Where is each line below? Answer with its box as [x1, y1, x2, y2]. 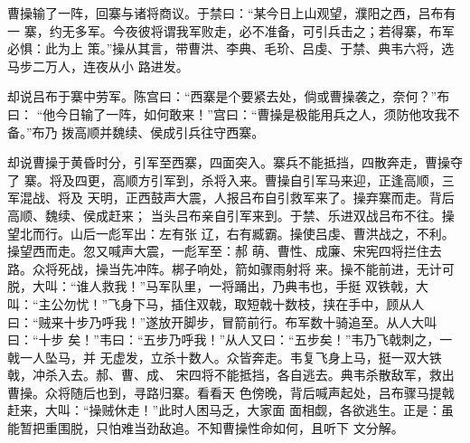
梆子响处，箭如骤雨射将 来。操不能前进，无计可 [171, 259, 455, 278]
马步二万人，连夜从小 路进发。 [7, 56, 189, 75]
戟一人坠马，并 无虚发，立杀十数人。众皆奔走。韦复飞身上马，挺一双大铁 [7, 347, 442, 366]
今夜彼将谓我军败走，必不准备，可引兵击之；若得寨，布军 [112, 21, 455, 40]
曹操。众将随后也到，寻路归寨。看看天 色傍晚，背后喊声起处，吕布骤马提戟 [7, 382, 455, 401]
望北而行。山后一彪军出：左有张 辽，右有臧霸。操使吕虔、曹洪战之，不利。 [7, 223, 455, 242]
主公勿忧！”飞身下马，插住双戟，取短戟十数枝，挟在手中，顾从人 [38, 294, 425, 313]
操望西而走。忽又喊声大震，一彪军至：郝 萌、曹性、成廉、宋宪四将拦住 [7, 241, 429, 260]
